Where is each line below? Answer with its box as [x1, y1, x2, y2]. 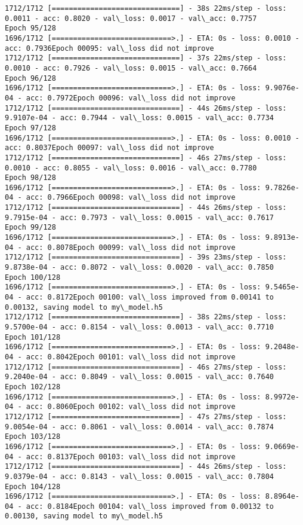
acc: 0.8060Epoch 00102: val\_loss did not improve [26, 402, 236, 411]
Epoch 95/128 [5, 24, 56, 33]
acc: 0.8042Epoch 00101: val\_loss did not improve [26, 352, 236, 361]
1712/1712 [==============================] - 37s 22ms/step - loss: [5, 54, 287, 63]
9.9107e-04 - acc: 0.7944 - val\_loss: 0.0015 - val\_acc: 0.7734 [5, 114, 274, 123]
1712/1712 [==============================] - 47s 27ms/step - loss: [5, 412, 287, 421]
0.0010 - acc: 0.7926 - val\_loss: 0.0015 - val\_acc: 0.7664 [5, 63, 257, 72]
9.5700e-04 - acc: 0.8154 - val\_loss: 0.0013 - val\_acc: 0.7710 [5, 323, 274, 331]
